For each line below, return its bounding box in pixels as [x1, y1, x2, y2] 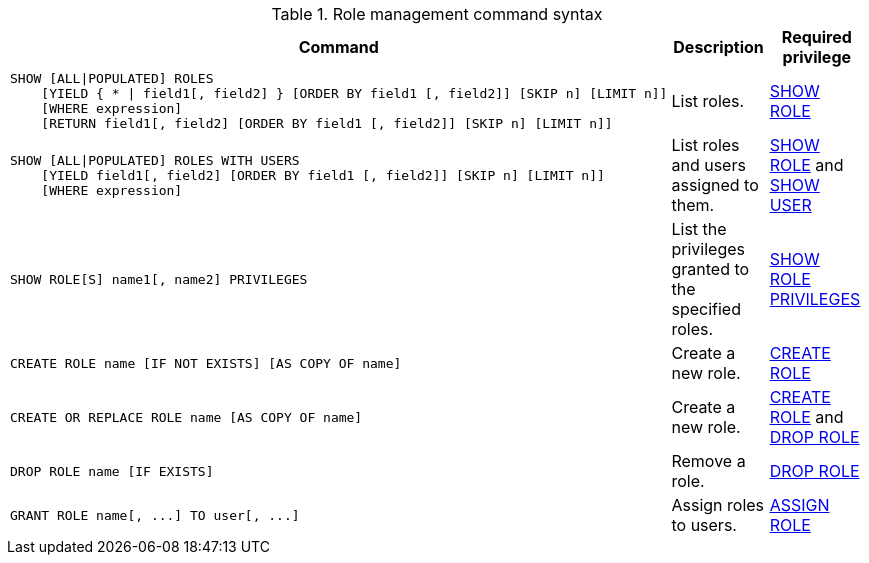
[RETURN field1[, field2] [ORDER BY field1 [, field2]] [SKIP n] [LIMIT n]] [41, 116, 613, 131]
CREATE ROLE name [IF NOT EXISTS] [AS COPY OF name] [10, 355, 402, 371]
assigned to [671, 175, 759, 195]
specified [671, 299, 741, 319]
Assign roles [671, 495, 765, 515]
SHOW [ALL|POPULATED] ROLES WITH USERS [10, 152, 300, 168]
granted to [671, 259, 750, 279]
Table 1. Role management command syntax [271, 4, 603, 24]
